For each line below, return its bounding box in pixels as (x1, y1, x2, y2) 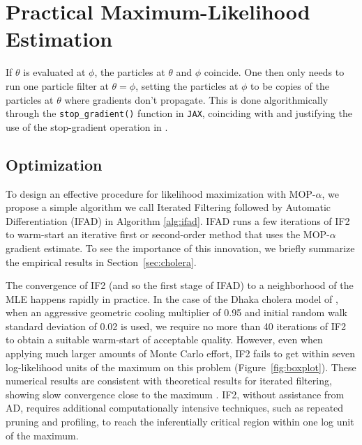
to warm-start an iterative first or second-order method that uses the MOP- (6, 227, 330, 242)
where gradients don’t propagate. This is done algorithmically (64, 92, 329, 107)
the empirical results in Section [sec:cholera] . (6, 254, 197, 269)
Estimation (6, 24, 113, 53)
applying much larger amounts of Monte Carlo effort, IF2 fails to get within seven (6, 346, 356, 361)
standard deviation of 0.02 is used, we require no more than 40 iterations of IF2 (6, 318, 346, 333)
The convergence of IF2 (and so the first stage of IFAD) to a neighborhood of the (6, 278, 354, 292)
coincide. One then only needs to (204, 65, 345, 79)
